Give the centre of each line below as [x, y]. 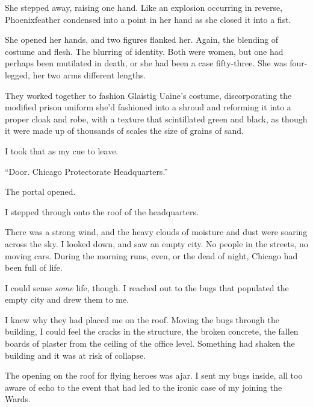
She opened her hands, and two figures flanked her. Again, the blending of [142, 39]
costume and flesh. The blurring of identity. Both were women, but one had [144, 51]
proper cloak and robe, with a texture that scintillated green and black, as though [156, 118]
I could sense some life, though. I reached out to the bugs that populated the [147, 287]
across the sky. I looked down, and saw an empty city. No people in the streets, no [156, 243]
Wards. [18, 399]
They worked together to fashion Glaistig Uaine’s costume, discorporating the [148, 95]
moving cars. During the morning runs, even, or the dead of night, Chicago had [151, 255]
